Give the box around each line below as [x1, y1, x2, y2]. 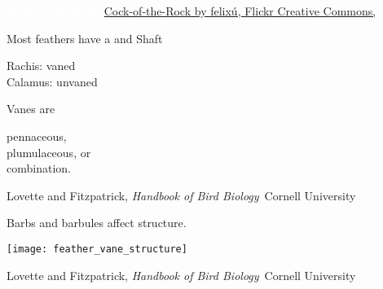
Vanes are [7, 100, 55, 117]
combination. [7, 160, 71, 177]
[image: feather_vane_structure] [7, 243, 187, 255]
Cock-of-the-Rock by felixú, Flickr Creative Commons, [103, 2, 376, 19]
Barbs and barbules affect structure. [7, 214, 187, 231]
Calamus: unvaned [7, 72, 98, 90]
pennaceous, [7, 127, 67, 144]
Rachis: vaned [7, 57, 76, 74]
